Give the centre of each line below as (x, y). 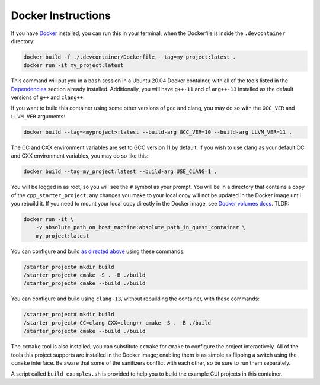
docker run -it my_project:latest (73, 65)
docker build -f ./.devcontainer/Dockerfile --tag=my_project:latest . (130, 57)
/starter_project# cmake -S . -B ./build (84, 275)
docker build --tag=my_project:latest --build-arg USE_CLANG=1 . (120, 171)
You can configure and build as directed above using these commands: (98, 251)
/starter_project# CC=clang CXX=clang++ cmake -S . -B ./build (117, 323)
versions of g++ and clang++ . (48, 97)
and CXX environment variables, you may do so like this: (80, 156)
